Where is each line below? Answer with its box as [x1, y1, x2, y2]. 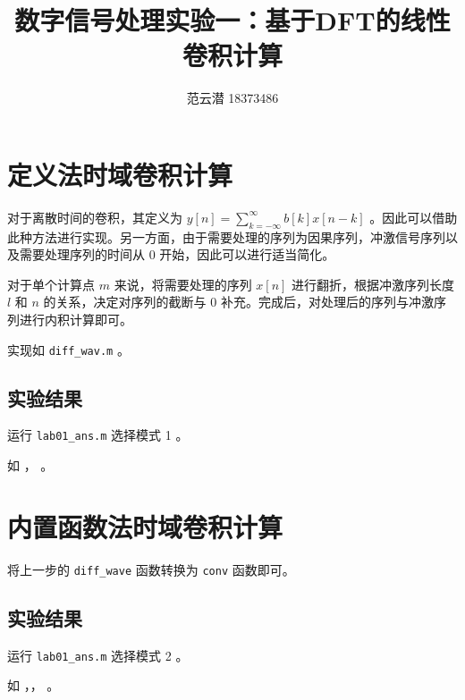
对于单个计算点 [7, 274, 95, 293]
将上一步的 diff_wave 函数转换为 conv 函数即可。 [7, 560, 295, 578]
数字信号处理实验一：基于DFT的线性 [14, 2, 451, 38]
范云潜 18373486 [186, 89, 279, 107]
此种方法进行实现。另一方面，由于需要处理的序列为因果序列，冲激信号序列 [7, 227, 445, 246]
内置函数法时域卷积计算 [7, 508, 283, 544]
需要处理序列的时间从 [19, 245, 145, 264]
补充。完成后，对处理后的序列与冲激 [220, 292, 434, 311]
